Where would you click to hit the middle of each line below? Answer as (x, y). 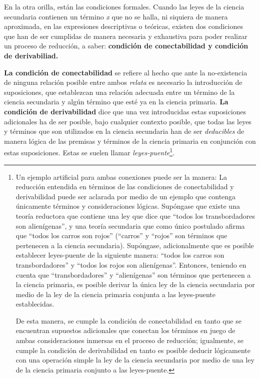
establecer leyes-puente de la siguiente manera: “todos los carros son (120, 255)
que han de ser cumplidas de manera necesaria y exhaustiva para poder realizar (126, 36)
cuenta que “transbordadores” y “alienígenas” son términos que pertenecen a (133, 274)
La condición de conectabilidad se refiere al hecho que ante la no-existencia (126, 72)
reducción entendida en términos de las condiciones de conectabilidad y (125, 187)
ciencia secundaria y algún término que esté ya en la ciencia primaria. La (116, 102)
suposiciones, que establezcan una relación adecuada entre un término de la (119, 92)
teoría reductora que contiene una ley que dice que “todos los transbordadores (135, 215)
